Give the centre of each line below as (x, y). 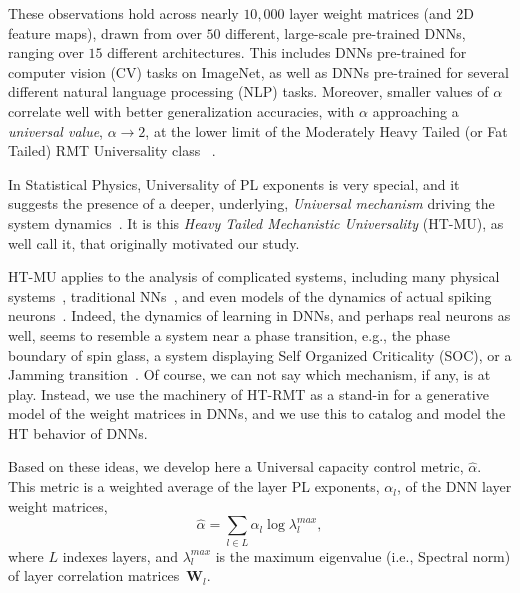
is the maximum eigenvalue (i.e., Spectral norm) (363, 555)
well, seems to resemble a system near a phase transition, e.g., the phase (229, 334)
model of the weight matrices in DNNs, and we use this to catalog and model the (257, 413)
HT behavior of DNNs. (78, 432)
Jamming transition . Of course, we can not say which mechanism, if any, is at (249, 374)
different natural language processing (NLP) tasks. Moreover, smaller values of (248, 91)
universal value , (55, 130)
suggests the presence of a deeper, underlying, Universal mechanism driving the (251, 203)
